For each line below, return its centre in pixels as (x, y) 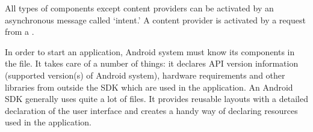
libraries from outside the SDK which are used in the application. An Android (149, 87)
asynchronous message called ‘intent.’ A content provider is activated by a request (155, 19)
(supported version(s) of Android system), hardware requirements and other (145, 75)
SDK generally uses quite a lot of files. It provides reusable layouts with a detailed (156, 99)
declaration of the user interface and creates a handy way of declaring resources (151, 110)
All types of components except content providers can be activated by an (139, 8)
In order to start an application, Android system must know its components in (150, 51)
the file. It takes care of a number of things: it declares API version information (152, 63)
